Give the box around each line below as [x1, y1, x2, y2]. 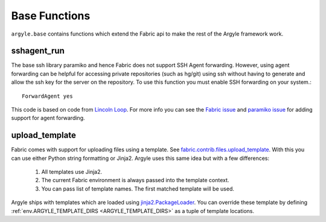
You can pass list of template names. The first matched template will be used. [41, 185, 235, 192]
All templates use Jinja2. [41, 168, 103, 176]
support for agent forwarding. [11, 115, 85, 122]
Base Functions [11, 9, 91, 22]
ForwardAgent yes [22, 92, 73, 100]
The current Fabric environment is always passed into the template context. [41, 177, 229, 184]
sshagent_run [11, 46, 65, 56]
